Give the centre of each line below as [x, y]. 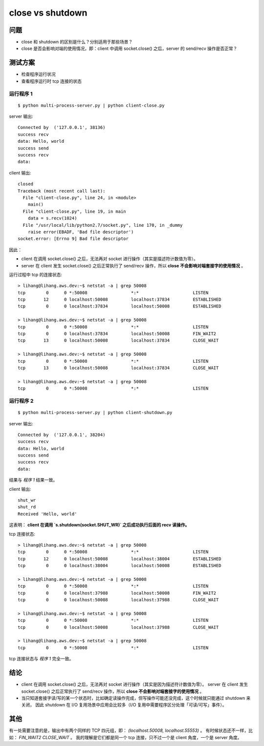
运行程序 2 [21, 401]
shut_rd [27, 507]
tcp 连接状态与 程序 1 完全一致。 [41, 659]
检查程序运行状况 [38, 74]
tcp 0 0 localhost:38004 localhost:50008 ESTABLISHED [120, 566]
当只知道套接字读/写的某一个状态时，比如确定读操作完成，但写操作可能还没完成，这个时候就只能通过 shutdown [133, 698]
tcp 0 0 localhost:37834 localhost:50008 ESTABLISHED [120, 306]
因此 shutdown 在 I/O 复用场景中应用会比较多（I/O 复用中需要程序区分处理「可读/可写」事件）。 [131, 705]
